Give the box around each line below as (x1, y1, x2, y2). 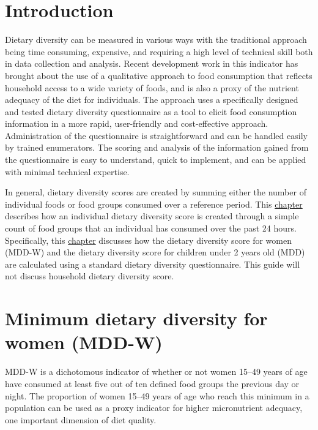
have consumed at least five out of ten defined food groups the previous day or (5, 377, 300, 390)
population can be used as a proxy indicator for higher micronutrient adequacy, (5, 401, 303, 414)
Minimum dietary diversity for (5, 306, 268, 331)
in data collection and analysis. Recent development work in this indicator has (5, 57, 298, 70)
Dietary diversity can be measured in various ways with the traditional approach (5, 33, 307, 46)
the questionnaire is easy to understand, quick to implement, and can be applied (5, 153, 306, 166)
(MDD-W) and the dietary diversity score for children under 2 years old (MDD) (5, 246, 305, 258)
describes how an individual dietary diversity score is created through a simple (5, 209, 299, 222)
